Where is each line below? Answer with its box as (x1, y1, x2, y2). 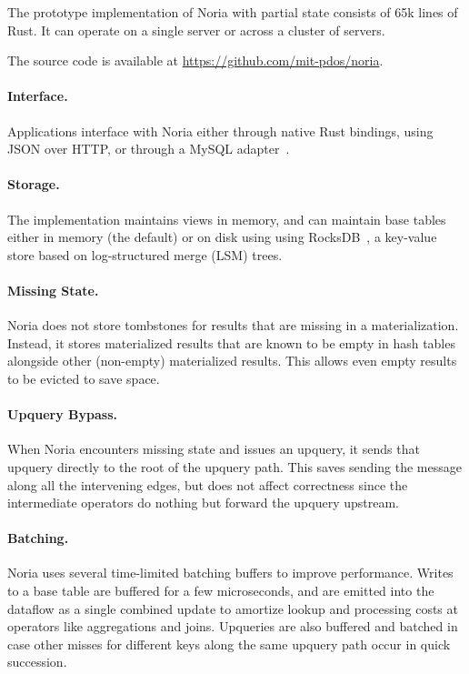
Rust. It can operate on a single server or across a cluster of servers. (7, 20, 385, 39)
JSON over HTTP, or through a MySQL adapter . (7, 139, 290, 158)
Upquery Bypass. (7, 405, 118, 424)
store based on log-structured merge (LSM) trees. (7, 245, 283, 264)
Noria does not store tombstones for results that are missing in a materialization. (7, 316, 459, 335)
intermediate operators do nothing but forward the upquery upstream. (7, 493, 399, 512)
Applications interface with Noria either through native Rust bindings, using (7, 121, 434, 140)
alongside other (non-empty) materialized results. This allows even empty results (7, 351, 457, 370)
